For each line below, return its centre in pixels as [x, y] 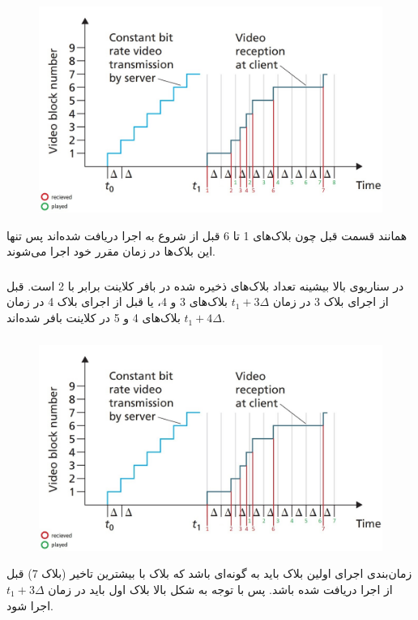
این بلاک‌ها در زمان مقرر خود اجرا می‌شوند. [111, 251]
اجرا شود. [30, 605]
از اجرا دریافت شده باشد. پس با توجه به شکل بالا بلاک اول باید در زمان [220, 589]
